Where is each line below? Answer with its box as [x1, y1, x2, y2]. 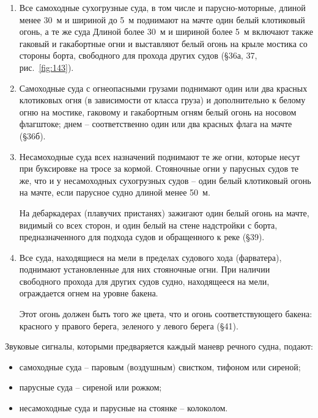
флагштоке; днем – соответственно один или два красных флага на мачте [19, 117, 292, 130]
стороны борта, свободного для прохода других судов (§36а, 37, [19, 49, 257, 62]
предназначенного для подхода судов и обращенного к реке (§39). [19, 230, 265, 243]
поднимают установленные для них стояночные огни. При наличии [19, 263, 270, 276]
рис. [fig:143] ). [19, 61, 74, 73]
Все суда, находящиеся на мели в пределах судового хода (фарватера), [19, 251, 282, 263]
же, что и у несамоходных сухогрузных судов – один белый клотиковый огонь [19, 174, 311, 186]
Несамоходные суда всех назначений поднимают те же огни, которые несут [19, 150, 300, 163]
